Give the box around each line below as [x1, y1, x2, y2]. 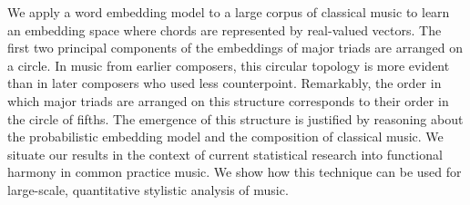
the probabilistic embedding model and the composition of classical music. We [7, 127, 444, 146]
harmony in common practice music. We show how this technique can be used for [7, 162, 462, 181]
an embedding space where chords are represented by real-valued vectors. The [7, 20, 442, 39]
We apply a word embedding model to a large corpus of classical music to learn [7, 3, 450, 21]
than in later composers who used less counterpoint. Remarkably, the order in [7, 73, 442, 93]
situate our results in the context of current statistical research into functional [7, 144, 443, 163]
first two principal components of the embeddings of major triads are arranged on [7, 38, 463, 57]
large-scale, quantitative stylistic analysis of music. [7, 180, 289, 199]
